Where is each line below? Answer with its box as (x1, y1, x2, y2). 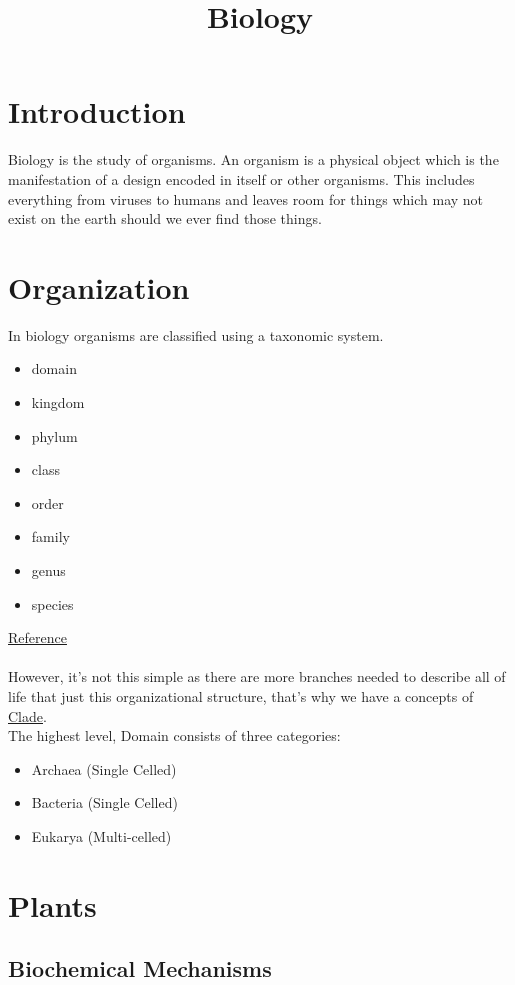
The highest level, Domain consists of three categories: (8, 725, 341, 746)
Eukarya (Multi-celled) (31, 825, 172, 846)
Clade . (8, 705, 47, 726)
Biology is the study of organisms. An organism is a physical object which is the (8, 149, 499, 170)
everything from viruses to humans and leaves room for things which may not (8, 188, 484, 209)
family (31, 526, 70, 547)
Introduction (8, 91, 186, 132)
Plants (8, 884, 97, 925)
